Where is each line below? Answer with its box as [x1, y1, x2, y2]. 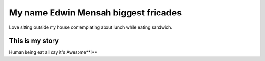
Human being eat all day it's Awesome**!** [9, 49, 98, 55]
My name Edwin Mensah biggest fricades [9, 7, 182, 18]
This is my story [9, 37, 59, 45]
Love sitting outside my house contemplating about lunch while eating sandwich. [9, 24, 173, 30]
